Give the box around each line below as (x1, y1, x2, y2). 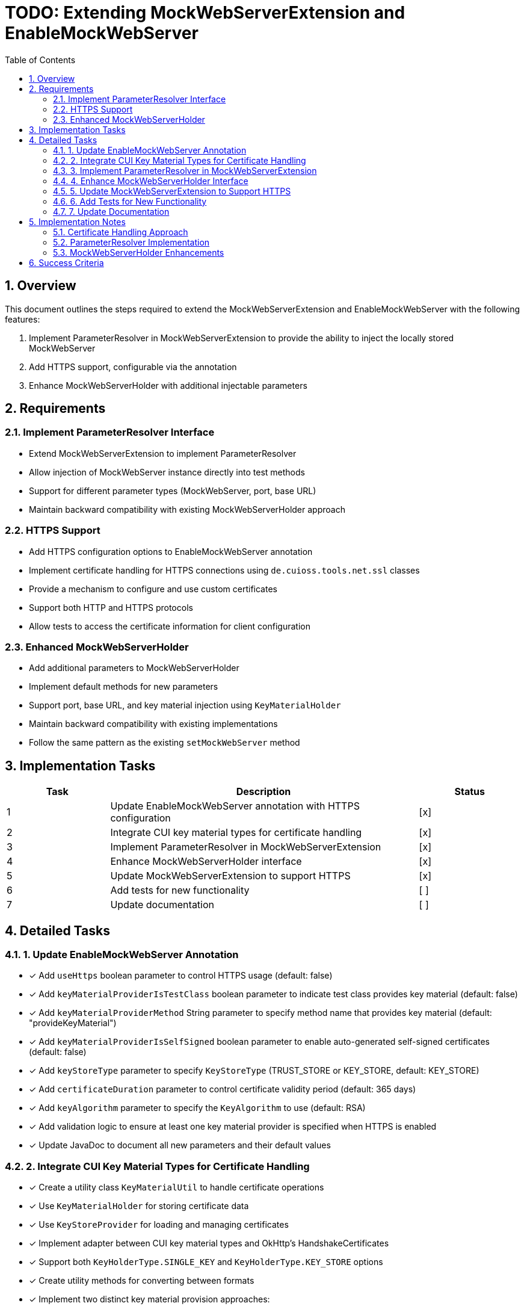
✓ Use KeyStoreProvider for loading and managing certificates (29, 1219, 289, 1230)
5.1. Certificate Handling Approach (53, 226, 188, 237)
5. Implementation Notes (29, 216, 126, 227)
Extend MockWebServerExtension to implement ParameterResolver (29, 448, 297, 459)
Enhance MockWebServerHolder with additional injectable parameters (29, 380, 307, 391)
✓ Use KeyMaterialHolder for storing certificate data (29, 1201, 249, 1212)
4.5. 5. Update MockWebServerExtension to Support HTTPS (53, 185, 291, 196)
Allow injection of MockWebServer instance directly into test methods (29, 466, 305, 477)
